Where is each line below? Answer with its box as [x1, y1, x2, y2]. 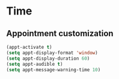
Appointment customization [6, 28, 114, 39]
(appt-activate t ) [6, 44, 52, 50]
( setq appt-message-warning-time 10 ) [6, 66, 101, 73]
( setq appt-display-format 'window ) [6, 49, 98, 55]
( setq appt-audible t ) [6, 61, 63, 67]
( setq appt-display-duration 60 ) [6, 55, 90, 62]
